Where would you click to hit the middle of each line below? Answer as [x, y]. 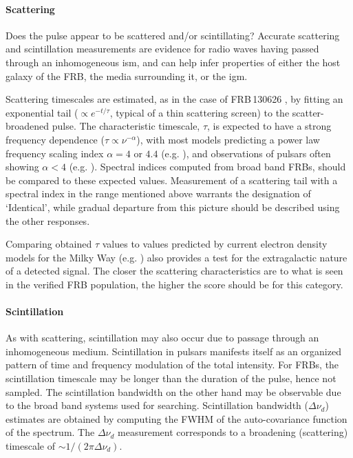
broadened [28, 126]
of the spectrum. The [50, 432]
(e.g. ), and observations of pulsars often [246, 153]
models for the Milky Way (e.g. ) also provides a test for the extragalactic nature [176, 257]
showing [22, 167]
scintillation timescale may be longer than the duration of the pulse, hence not [171, 378]
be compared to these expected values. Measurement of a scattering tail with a [172, 180]
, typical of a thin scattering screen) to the [200, 112]
